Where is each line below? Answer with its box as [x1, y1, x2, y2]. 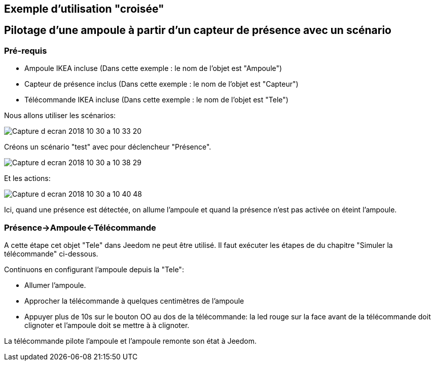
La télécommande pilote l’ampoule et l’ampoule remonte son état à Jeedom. [4, 336, 257, 345]
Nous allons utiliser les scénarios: [4, 111, 116, 120]
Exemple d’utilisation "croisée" [4, 3, 164, 15]
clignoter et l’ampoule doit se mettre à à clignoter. [24, 320, 190, 330]
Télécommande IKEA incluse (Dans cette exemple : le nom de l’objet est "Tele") [24, 95, 288, 104]
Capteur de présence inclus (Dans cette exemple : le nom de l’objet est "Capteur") [24, 80, 299, 89]
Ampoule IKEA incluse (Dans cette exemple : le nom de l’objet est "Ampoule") [24, 64, 282, 73]
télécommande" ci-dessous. [4, 249, 98, 258]
